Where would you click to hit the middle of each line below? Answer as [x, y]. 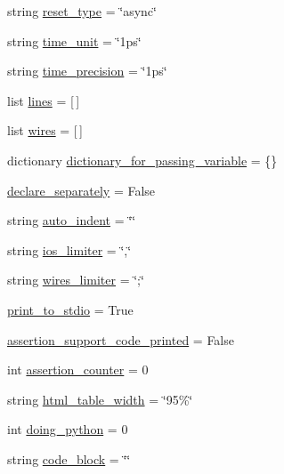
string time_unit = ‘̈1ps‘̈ [74, 40]
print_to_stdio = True [70, 309]
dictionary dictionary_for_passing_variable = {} [142, 160]
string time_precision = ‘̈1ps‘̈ [87, 71]
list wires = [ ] [45, 130]
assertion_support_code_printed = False [121, 339]
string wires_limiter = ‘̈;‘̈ [76, 280]
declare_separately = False [81, 190]
